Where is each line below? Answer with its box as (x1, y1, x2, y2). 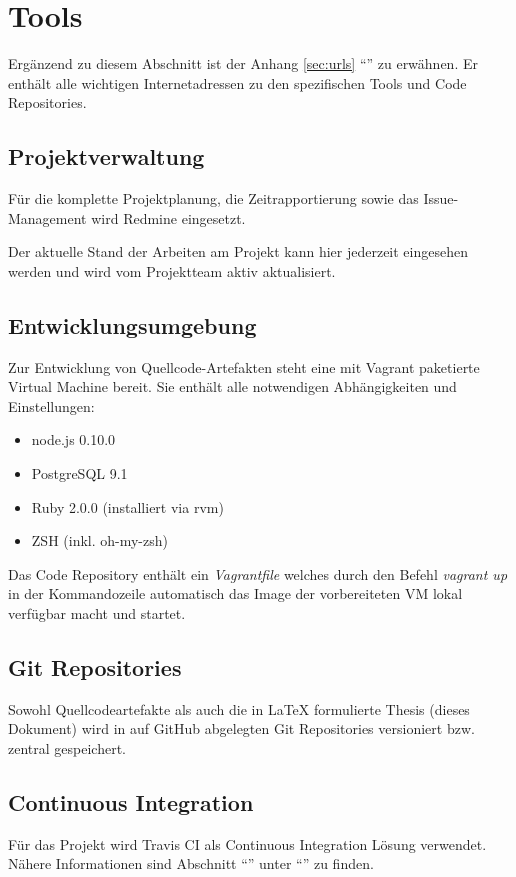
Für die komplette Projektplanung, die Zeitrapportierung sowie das (8, 188, 419, 209)
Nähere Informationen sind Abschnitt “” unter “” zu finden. (8, 853, 374, 874)
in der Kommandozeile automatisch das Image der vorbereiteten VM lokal (8, 583, 463, 604)
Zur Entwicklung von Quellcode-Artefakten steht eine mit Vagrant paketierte (8, 356, 480, 377)
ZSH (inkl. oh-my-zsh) (31, 530, 168, 551)
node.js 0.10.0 (31, 429, 116, 450)
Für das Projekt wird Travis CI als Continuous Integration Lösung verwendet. (8, 833, 487, 854)
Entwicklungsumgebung (8, 309, 257, 340)
